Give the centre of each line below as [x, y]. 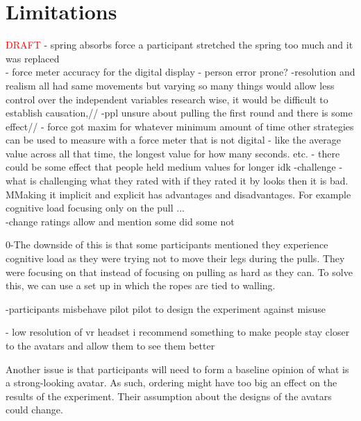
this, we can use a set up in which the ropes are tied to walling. [141, 285]
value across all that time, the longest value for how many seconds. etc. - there [173, 153]
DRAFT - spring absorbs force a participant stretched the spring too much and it [179, 45]
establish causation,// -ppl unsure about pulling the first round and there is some [179, 113]
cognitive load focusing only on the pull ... [95, 208]
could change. [34, 410]
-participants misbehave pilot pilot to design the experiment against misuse [166, 308]
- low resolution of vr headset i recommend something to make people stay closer [178, 332]
